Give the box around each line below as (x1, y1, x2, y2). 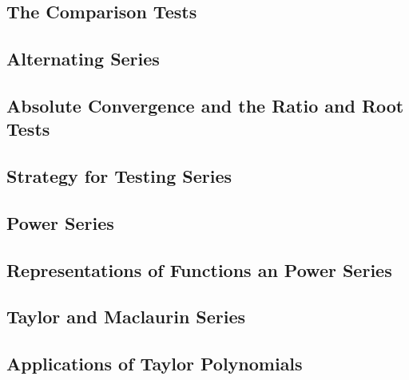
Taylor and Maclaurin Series (6, 304, 246, 329)
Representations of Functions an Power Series (6, 257, 392, 282)
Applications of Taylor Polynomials (6, 351, 303, 376)
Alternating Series (6, 46, 160, 71)
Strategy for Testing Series (6, 164, 232, 188)
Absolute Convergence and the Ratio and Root (6, 93, 404, 117)
